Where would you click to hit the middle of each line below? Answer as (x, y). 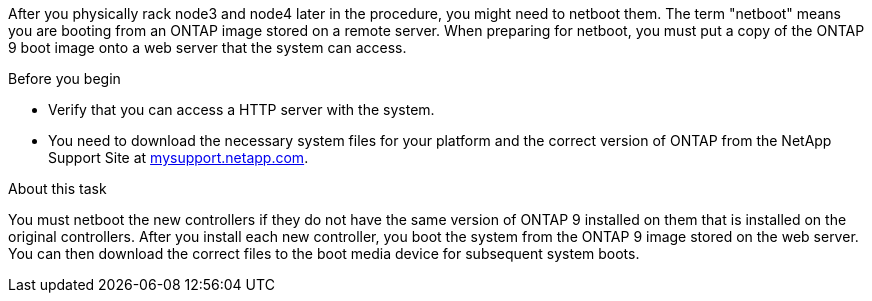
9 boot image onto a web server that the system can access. (207, 47)
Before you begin (64, 78)
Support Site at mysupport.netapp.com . (178, 157)
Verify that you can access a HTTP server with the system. (241, 109)
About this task (57, 188)
